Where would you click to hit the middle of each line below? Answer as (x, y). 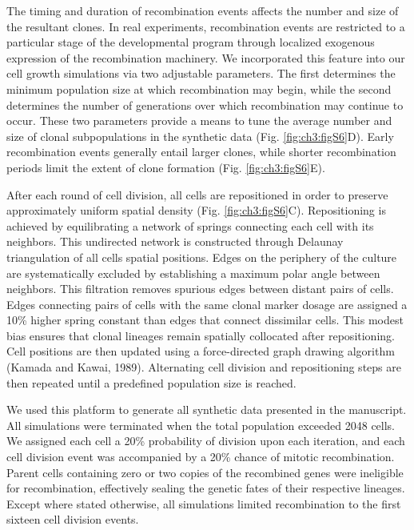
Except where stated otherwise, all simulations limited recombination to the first (204, 503)
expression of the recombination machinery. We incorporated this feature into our (206, 57)
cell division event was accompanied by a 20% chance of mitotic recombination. (201, 457)
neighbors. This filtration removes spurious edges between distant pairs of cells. (200, 289)
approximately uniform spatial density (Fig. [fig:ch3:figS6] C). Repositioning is (196, 210)
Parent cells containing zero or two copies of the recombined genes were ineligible (205, 472)
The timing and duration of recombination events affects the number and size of (203, 10)
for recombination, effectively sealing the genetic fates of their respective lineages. (206, 488)
